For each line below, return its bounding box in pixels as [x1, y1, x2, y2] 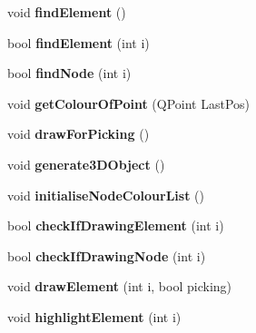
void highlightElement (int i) [7, 307, 182, 326]
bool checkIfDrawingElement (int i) [7, 216, 224, 235]
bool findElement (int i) [7, 33, 150, 52]
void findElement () [7, 3, 126, 21]
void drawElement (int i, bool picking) [7, 277, 232, 296]
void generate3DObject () [7, 154, 165, 173]
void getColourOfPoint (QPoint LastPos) [7, 93, 251, 113]
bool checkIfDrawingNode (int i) [7, 246, 206, 265]
